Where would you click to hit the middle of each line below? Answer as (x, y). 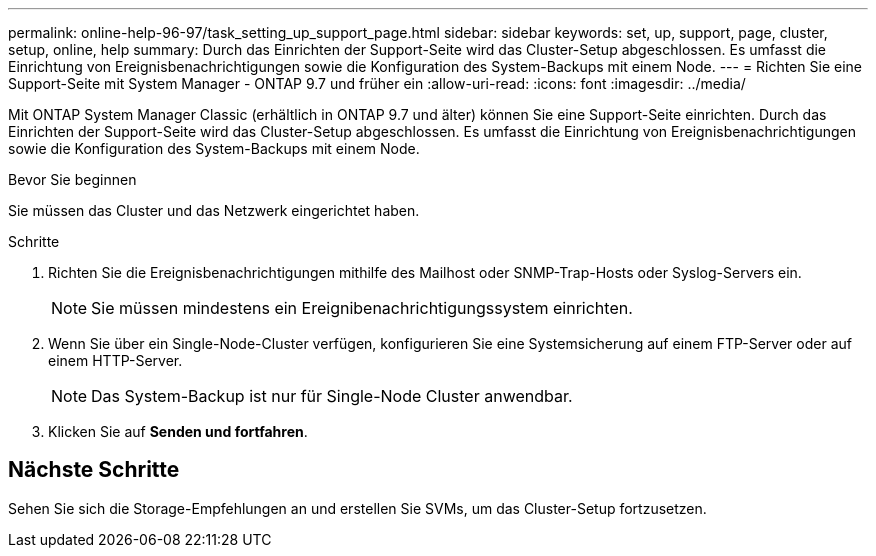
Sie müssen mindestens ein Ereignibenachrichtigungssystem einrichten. (362, 308)
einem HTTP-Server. (115, 360)
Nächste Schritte (94, 470)
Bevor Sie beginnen (72, 179)
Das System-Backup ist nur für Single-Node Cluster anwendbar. (332, 396)
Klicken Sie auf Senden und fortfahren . (178, 431)
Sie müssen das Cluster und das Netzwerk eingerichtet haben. (214, 210)
